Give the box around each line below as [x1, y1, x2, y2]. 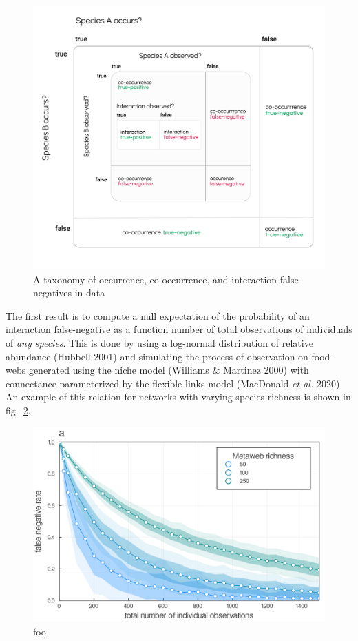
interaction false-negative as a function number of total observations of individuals [6, 322, 352, 336]
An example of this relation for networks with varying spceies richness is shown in [6, 389, 351, 404]
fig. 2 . [6, 403, 31, 417]
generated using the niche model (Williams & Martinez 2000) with [28, 363, 309, 377]
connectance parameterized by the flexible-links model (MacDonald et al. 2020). [6, 376, 343, 390]
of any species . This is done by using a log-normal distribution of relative [6, 335, 313, 349]
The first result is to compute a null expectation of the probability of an [6, 308, 310, 323]
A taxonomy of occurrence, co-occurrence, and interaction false [33, 272, 299, 286]
